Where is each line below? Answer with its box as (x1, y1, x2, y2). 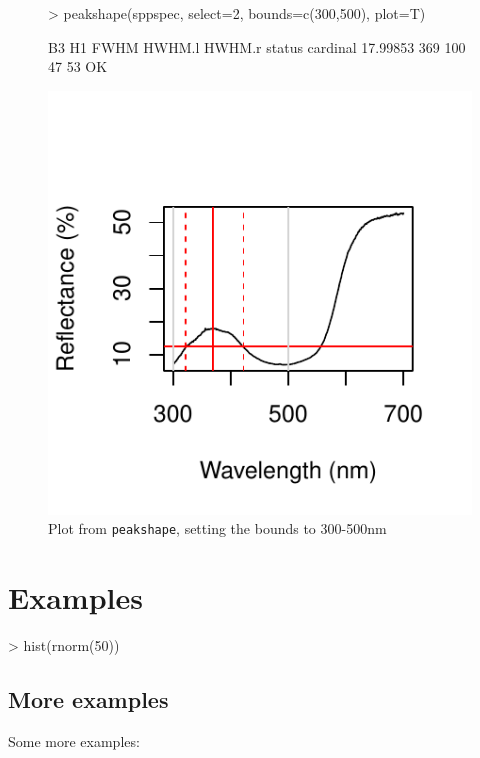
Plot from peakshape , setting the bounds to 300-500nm (48, 518, 387, 539)
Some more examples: (8, 730, 140, 751)
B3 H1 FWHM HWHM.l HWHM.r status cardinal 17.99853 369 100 (48, 36, 466, 57)
